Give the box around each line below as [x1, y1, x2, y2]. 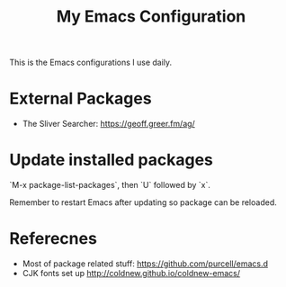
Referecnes [9, 229, 97, 249]
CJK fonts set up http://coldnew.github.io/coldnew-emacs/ [22, 268, 241, 278]
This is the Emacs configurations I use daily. [9, 57, 173, 68]
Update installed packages [9, 150, 214, 170]
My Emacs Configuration [56, 6, 246, 27]
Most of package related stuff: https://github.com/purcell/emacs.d [22, 258, 268, 269]
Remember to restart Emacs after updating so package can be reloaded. [9, 197, 277, 208]
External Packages [9, 88, 152, 109]
